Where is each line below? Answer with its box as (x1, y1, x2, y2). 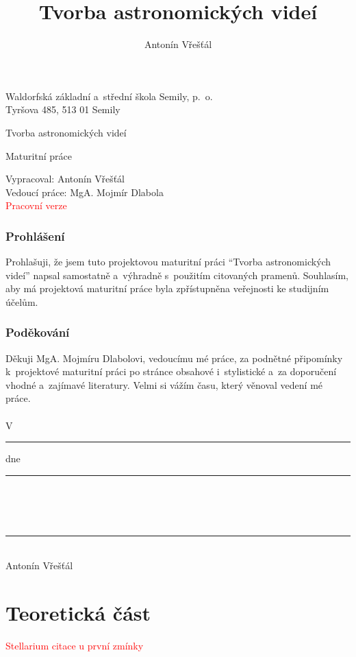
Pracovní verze (5, 198, 67, 213)
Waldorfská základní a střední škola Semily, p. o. (5, 88, 213, 103)
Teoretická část (5, 599, 151, 626)
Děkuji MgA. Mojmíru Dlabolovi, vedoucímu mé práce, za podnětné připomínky (5, 350, 343, 365)
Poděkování (5, 324, 70, 341)
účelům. (5, 294, 38, 309)
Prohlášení (5, 227, 65, 244)
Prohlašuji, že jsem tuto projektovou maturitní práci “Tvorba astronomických (5, 254, 331, 269)
